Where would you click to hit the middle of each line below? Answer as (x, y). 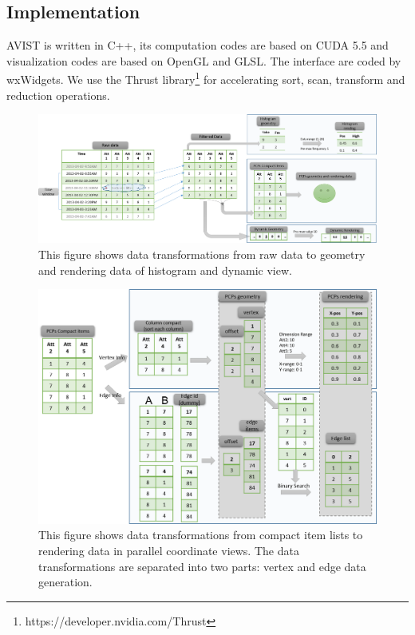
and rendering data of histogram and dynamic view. (165, 270)
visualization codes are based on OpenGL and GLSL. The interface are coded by (204, 60)
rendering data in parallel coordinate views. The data (169, 550)
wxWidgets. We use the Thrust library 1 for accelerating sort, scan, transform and (206, 78)
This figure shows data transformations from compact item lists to (201, 535)
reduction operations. (58, 95)
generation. (65, 582)
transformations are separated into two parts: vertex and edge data (202, 566)
